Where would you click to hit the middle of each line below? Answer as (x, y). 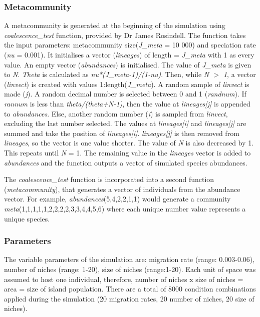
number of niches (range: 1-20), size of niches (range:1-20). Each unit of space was (130, 269)
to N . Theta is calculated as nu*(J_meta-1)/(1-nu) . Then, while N (107, 74)
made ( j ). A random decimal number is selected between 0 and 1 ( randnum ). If (125, 94)
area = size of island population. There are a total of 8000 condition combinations (130, 289)
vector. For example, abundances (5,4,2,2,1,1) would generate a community (117, 199)
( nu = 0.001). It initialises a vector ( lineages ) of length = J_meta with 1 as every (129, 54)
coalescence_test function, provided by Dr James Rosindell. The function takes (125, 35)
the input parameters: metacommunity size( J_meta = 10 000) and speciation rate (130, 45)
